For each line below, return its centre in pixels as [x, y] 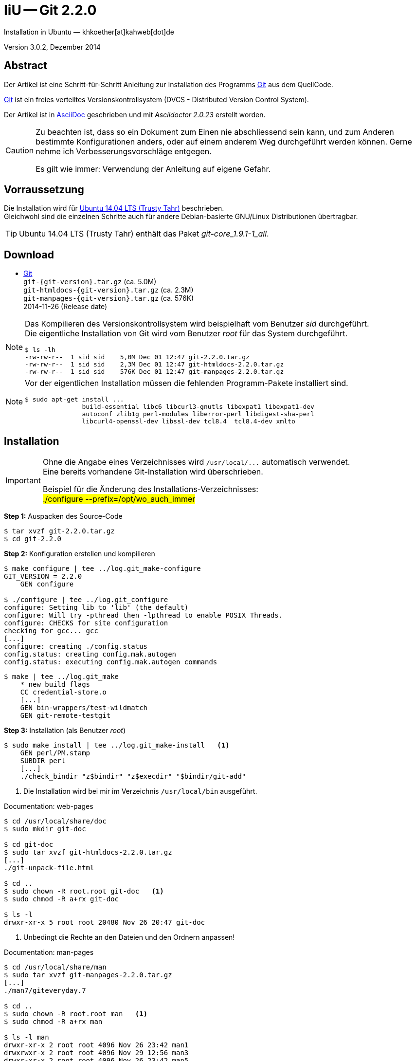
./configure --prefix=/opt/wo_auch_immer [119, 499]
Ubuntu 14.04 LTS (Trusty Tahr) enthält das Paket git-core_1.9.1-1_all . [144, 234]
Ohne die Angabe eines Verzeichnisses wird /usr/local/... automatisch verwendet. [196, 462]
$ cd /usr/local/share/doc [55, 821]
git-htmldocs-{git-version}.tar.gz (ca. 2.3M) [109, 290]
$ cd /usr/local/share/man [55, 967]
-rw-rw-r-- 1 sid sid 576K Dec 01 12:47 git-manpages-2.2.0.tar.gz [154, 372]
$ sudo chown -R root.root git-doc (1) [84, 891]
